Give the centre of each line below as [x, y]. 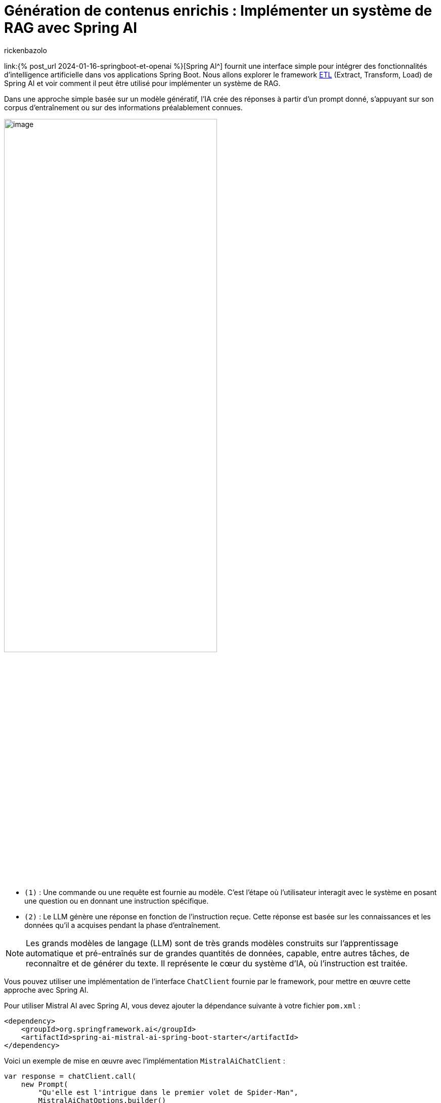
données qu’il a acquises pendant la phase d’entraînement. [122, 925]
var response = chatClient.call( [70, 1076]
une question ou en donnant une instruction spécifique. [117, 901]
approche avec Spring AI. [46, 990]
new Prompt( [45, 1085]
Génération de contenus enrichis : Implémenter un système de [218, 11]
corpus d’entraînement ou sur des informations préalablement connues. [123, 107]
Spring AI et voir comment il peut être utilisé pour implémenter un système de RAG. [142, 83]
